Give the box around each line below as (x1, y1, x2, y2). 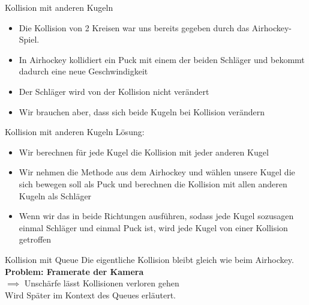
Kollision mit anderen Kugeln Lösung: (5, 125, 145, 138)
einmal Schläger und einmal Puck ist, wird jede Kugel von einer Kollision (19, 221, 288, 234)
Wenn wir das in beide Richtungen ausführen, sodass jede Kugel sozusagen (19, 210, 294, 222)
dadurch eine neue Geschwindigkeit (19, 65, 148, 77)
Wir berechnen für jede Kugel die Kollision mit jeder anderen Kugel (19, 145, 269, 158)
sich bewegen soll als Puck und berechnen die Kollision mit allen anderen (19, 177, 287, 190)
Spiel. (19, 33, 40, 46)
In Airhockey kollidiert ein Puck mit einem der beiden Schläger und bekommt (19, 53, 305, 65)
